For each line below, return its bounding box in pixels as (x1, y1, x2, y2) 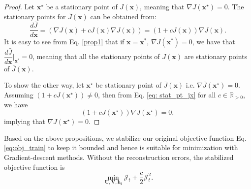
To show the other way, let (4, 80, 84, 90)
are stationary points (184, 51, 248, 62)
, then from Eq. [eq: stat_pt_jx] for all (98, 89, 216, 99)
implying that (4, 116, 45, 126)
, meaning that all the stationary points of (32, 51, 160, 62)
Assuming (4, 89, 33, 99)
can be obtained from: (90, 11, 157, 21)
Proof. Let (4, 1, 34, 11)
